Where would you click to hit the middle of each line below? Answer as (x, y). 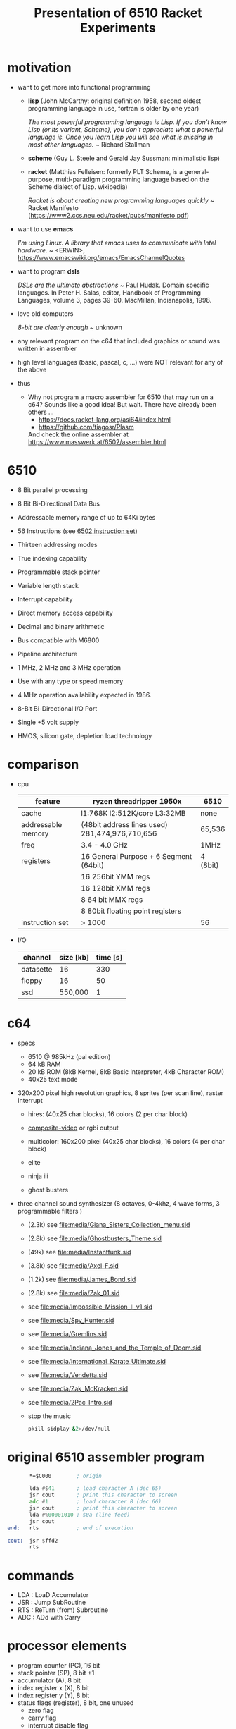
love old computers (45, 313)
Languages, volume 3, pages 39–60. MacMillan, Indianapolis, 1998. (114, 300)
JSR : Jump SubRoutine (52, 1603)
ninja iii (38, 1176)
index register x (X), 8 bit (53, 1688)
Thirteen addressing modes (57, 544)
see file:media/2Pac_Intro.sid (70, 1402)
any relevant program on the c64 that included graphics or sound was (118, 341)
